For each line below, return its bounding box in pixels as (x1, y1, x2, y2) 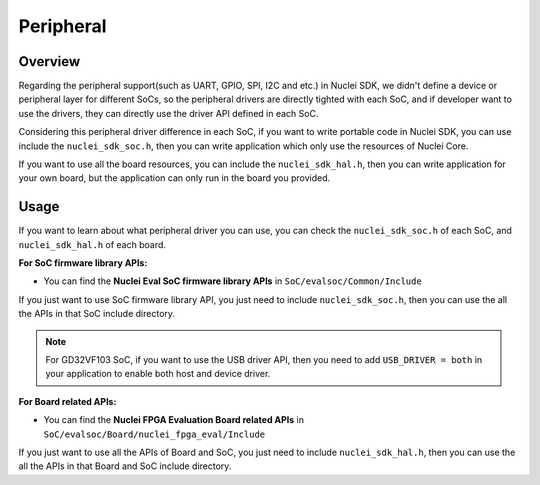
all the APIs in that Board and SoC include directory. (18, 460, 232, 472)
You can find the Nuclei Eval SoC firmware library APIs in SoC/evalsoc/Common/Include (43, 275, 422, 287)
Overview (18, 53, 81, 70)
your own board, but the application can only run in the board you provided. (18, 172, 331, 184)
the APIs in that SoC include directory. (18, 308, 175, 320)
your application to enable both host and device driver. (45, 368, 271, 380)
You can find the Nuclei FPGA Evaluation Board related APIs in (43, 414, 305, 426)
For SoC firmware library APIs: (18, 257, 148, 269)
